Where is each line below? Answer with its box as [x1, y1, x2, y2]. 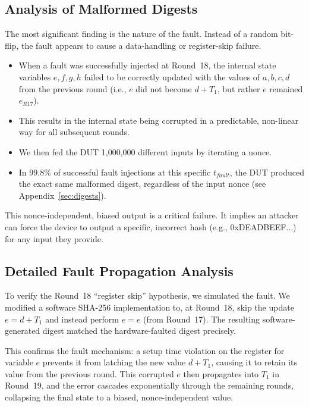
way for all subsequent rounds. [18, 126, 130, 138]
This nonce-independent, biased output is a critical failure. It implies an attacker [5, 209, 299, 221]
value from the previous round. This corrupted [5, 367, 174, 380]
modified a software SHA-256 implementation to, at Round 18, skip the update [5, 300, 294, 313]
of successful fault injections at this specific [53, 165, 211, 178]
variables [18, 70, 51, 83]
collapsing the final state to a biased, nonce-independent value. [5, 391, 234, 403]
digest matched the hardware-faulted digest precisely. [42, 324, 236, 337]
